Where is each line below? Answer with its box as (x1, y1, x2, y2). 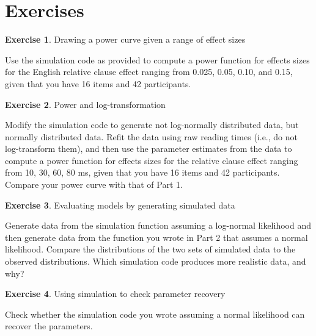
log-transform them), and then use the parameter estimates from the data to (5, 142, 292, 155)
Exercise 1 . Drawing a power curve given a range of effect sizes (5, 33, 246, 46)
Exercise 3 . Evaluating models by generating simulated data (5, 198, 235, 211)
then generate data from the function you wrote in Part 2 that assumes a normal (5, 231, 308, 243)
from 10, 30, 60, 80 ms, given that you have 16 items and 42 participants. (5, 166, 280, 179)
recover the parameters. (5, 320, 93, 332)
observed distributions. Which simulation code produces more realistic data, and (5, 255, 306, 268)
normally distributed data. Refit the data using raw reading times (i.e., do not (5, 130, 298, 143)
